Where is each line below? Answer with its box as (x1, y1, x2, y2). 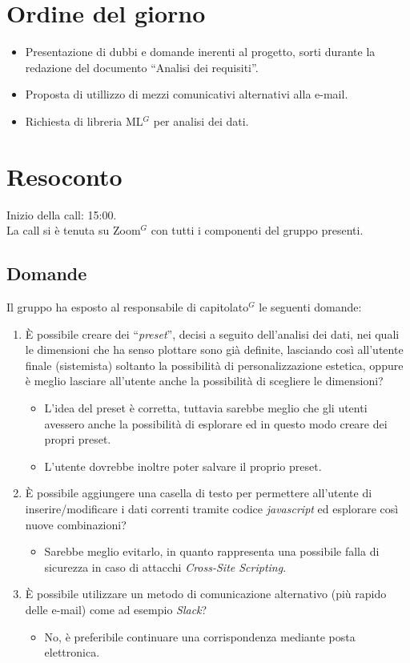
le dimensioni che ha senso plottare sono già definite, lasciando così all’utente (25, 341, 404, 358)
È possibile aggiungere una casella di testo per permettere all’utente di (25, 484, 372, 501)
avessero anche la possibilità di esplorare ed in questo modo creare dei (44, 415, 388, 432)
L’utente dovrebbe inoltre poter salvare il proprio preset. (44, 457, 322, 474)
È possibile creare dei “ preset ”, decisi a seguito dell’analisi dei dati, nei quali (25, 325, 400, 342)
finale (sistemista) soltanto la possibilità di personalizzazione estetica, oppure (25, 356, 404, 373)
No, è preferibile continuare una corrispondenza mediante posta (44, 628, 356, 645)
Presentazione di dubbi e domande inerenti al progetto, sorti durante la (25, 43, 376, 60)
